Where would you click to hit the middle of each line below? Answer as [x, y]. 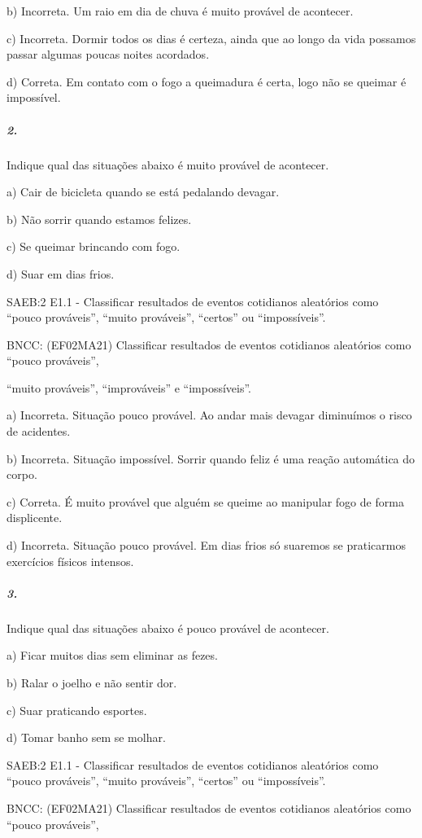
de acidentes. [39, 431]
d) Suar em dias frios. [61, 273]
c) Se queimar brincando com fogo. [94, 246]
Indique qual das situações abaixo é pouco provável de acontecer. [168, 627]
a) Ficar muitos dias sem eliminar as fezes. [112, 655]
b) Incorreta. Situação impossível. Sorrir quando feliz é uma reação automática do [211, 458]
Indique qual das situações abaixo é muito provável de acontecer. [168, 164]
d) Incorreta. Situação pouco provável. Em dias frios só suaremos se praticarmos [206, 545]
